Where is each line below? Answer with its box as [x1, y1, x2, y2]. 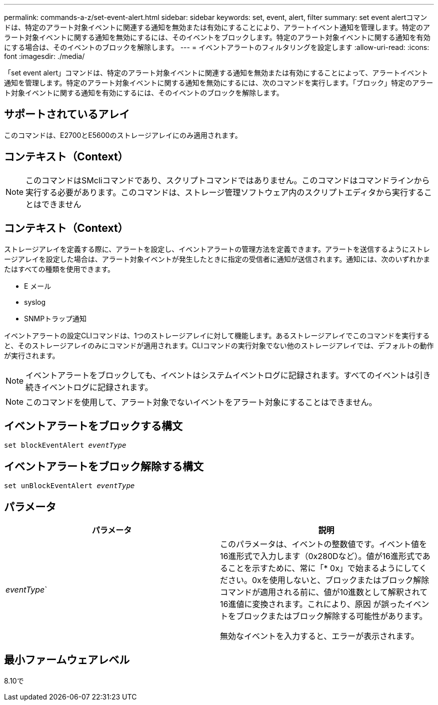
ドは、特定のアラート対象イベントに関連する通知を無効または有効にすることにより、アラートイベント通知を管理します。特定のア [4, 23, 430, 31]
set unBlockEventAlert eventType [4, 482, 135, 490]
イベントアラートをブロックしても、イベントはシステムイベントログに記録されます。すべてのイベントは [25, 370, 415, 380]
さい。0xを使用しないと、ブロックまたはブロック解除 [228, 575, 429, 586]
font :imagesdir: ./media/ [4, 52, 85, 60]
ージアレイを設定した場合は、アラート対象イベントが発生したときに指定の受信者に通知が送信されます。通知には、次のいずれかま [4, 254, 430, 263]
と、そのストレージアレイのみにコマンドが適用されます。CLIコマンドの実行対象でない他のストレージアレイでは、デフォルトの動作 [4, 341, 434, 350]
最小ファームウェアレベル [4, 654, 130, 667]
